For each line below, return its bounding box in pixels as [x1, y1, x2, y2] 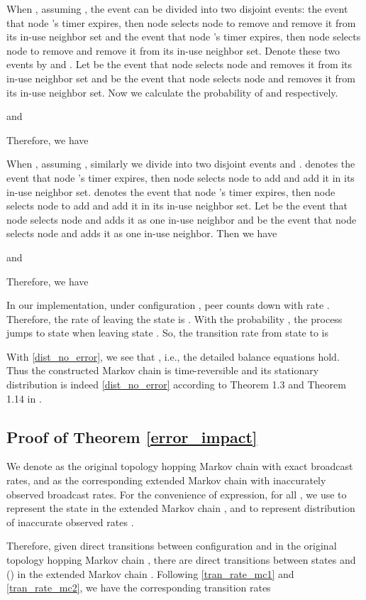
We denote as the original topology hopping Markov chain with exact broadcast [6, 459, 353, 474]
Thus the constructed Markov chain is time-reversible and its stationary [6, 363, 319, 378]
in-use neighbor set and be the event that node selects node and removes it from [6, 70, 356, 85]
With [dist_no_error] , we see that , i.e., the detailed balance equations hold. [6, 349, 340, 364]
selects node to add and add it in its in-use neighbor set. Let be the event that [6, 198, 348, 213]
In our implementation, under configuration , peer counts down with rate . [6, 298, 330, 312]
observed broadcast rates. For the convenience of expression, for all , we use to [6, 486, 347, 501]
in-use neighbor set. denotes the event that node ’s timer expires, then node [6, 184, 335, 199]
